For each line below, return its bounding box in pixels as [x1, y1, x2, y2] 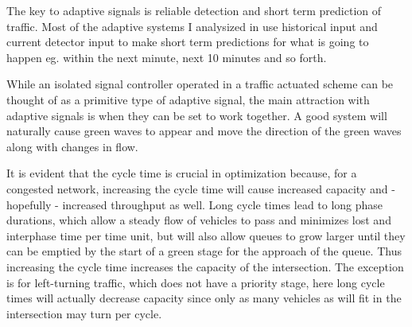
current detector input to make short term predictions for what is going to [6, 33, 369, 50]
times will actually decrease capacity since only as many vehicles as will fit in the [6, 290, 402, 306]
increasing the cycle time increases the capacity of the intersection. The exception [6, 258, 404, 274]
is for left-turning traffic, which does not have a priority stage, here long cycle [6, 274, 385, 290]
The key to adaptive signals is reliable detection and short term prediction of [6, 2, 382, 18]
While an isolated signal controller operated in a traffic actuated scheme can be [6, 76, 394, 92]
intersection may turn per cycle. [6, 305, 162, 321]
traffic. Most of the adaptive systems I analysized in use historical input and [6, 18, 378, 34]
